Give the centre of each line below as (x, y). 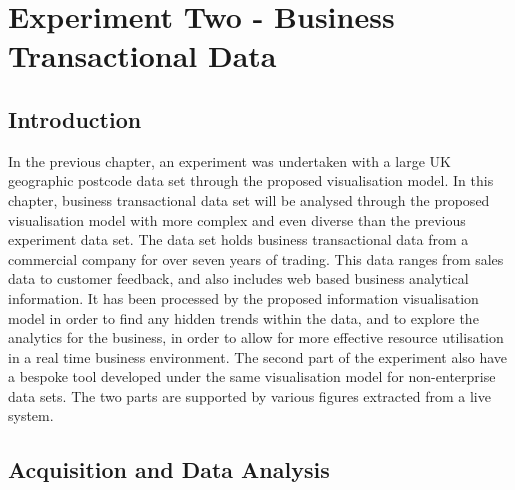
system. (31, 415)
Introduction (75, 118)
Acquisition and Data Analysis (169, 469)
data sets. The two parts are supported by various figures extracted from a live (249, 395)
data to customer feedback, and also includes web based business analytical (238, 278)
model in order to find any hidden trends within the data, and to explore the (243, 317)
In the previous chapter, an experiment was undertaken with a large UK (229, 160)
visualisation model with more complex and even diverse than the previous (237, 219)
